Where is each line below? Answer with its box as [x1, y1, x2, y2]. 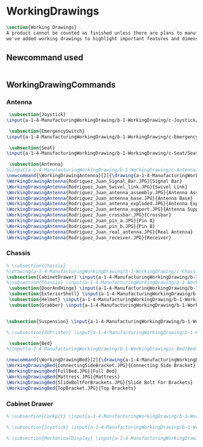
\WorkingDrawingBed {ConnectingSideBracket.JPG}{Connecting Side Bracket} [6, 363, 196, 369]
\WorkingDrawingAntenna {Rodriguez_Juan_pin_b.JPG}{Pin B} [6, 223, 155, 229]
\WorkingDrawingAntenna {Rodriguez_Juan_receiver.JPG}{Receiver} [6, 235, 172, 241]
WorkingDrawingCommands [6, 79, 116, 90]
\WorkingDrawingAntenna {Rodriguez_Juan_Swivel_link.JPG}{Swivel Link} [6, 184, 188, 190]
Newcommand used [6, 52, 83, 62]
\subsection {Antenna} [8, 161, 63, 167]
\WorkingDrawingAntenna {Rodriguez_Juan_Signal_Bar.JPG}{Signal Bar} [6, 178, 182, 184]
